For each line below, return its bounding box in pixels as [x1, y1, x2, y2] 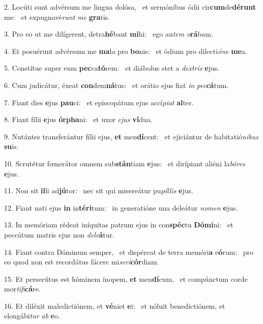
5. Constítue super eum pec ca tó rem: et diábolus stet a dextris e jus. [4, 63, 220, 73]
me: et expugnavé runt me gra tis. [4, 11, 110, 22]
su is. [4, 141, 19, 152]
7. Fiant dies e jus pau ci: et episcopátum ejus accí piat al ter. [4, 97, 194, 107]
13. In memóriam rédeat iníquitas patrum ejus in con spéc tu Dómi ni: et [4, 219, 233, 230]
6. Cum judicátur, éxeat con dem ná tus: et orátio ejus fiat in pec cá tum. [4, 79, 229, 90]
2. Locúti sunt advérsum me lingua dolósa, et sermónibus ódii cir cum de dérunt [4, 2, 256, 12]
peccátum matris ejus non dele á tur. [4, 229, 114, 240]
